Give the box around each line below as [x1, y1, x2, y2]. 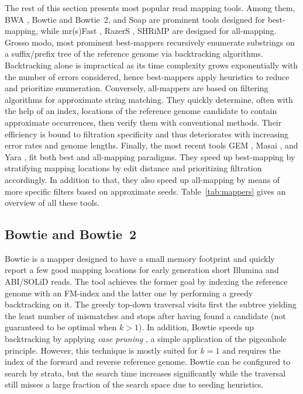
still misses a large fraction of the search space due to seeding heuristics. [5, 378, 264, 390]
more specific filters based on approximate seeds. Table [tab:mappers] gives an [5, 185, 286, 197]
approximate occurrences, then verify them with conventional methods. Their [5, 116, 282, 128]
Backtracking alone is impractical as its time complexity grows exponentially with [5, 58, 298, 71]
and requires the [222, 344, 281, 356]
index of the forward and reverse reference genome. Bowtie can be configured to [5, 355, 291, 368]
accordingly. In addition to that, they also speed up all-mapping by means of [5, 173, 280, 185]
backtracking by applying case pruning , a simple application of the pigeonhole [5, 333, 287, 345]
